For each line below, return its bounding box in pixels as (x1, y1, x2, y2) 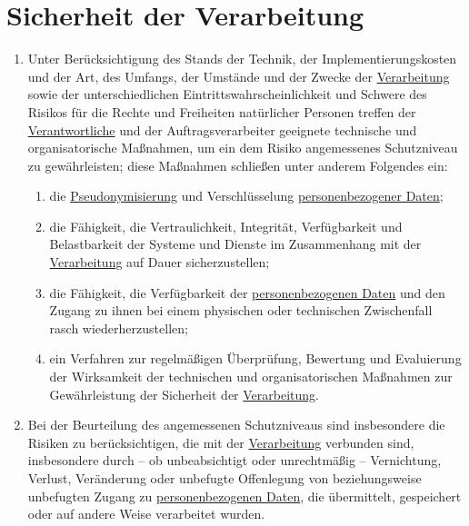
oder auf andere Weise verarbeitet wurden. (27, 504, 265, 523)
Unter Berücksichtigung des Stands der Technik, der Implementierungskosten (27, 49, 457, 68)
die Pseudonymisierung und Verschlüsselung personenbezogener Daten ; (49, 186, 444, 205)
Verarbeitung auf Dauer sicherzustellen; (49, 253, 270, 272)
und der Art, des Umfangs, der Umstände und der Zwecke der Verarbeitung (27, 66, 450, 85)
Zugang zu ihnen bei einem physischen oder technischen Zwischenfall (49, 301, 433, 320)
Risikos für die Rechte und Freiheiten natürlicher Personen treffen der (27, 102, 416, 121)
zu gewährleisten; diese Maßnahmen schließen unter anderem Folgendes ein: (27, 155, 448, 174)
